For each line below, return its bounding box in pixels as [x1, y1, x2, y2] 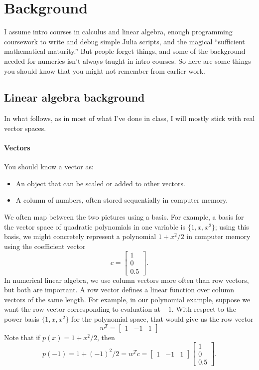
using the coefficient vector [4, 241, 86, 251]
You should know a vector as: [4, 161, 94, 172]
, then [97, 332, 115, 342]
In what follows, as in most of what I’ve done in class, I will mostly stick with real [4, 113, 255, 123]
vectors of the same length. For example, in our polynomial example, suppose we [4, 294, 251, 304]
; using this [215, 221, 249, 232]
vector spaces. [4, 123, 46, 133]
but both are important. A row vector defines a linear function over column [4, 284, 234, 295]
